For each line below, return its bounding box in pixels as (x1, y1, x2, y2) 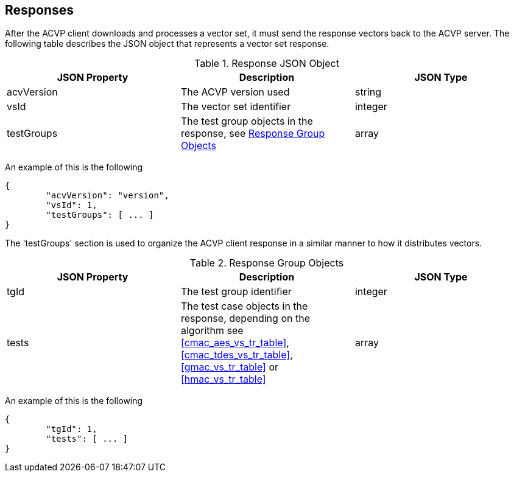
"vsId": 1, (46, 200, 97, 211)
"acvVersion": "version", (46, 190, 169, 201)
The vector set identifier (180, 100, 291, 113)
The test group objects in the (180, 115, 313, 128)
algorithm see (180, 324, 244, 337)
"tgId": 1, (46, 424, 97, 434)
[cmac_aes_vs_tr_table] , (180, 336, 289, 349)
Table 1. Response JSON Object (194, 57, 339, 70)
